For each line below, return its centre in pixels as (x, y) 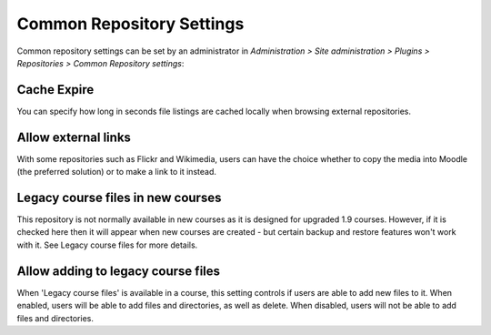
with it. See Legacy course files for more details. (107, 245)
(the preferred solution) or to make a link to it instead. (117, 172)
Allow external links (74, 137)
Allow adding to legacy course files (119, 271)
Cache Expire (55, 90)
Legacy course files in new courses (119, 197)
